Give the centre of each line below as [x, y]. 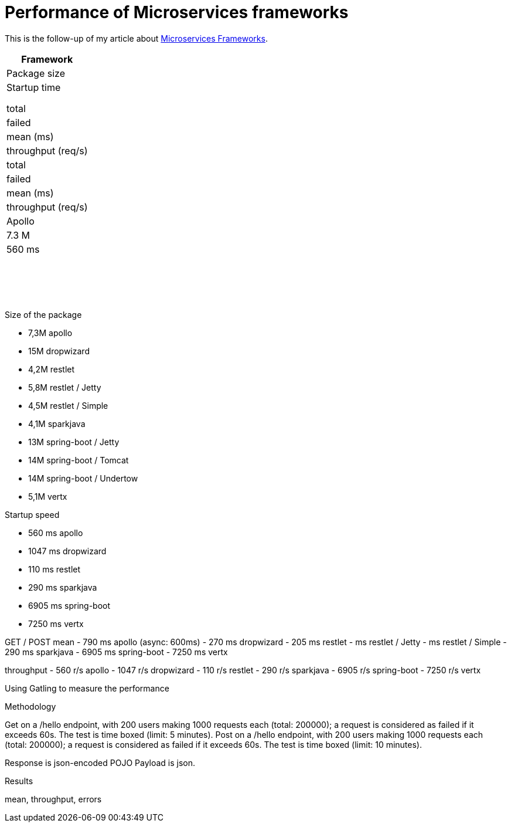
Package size [36, 73]
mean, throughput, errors [53, 799]
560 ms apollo [56, 533]
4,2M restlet [52, 369]
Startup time [34, 87]
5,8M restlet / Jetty [65, 387]
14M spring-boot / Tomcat [79, 460]
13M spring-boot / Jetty [74, 442]
